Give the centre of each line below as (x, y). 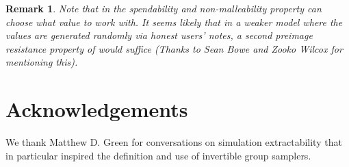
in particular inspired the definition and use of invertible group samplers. (158, 155)
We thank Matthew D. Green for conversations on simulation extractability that (174, 142)
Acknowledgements (97, 109)
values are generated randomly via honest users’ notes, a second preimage (159, 35)
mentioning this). (42, 62)
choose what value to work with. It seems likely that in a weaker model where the (174, 22)
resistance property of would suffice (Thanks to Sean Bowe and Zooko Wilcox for (174, 48)
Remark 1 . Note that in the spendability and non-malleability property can (164, 8)
